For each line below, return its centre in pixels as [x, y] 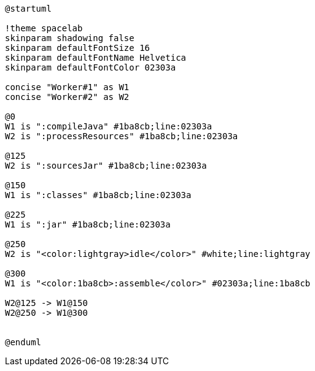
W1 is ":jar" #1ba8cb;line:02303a [88, 224]
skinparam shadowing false [70, 38]
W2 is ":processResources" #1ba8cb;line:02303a [122, 136]
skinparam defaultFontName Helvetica [96, 58]
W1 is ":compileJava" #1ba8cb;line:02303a [109, 126]
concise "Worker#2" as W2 [67, 97]
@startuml [28, 9]
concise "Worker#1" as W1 [67, 87]
